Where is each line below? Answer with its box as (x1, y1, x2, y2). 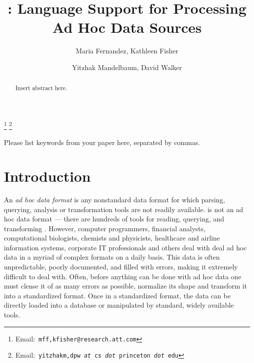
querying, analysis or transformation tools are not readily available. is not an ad (4, 204, 243, 214)
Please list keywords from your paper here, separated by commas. (4, 137, 200, 147)
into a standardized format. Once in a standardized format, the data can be (4, 290, 231, 300)
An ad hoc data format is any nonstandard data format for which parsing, (4, 194, 225, 204)
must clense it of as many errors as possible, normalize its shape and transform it (4, 281, 247, 291)
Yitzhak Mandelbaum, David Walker (72, 62, 182, 72)
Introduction (4, 166, 91, 186)
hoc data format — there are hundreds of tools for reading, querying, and (4, 214, 224, 224)
